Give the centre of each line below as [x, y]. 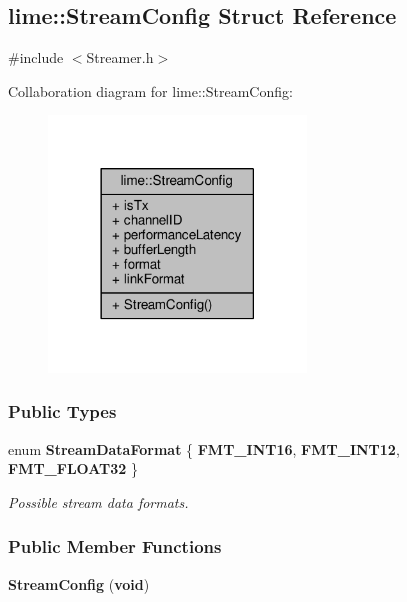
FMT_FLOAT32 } [73, 468]
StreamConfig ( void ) [79, 583]
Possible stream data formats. [98, 501]
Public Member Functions [115, 546]
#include [36, 57]
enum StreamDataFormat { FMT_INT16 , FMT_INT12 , [204, 448]
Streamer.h [120, 57]
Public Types [62, 411]
